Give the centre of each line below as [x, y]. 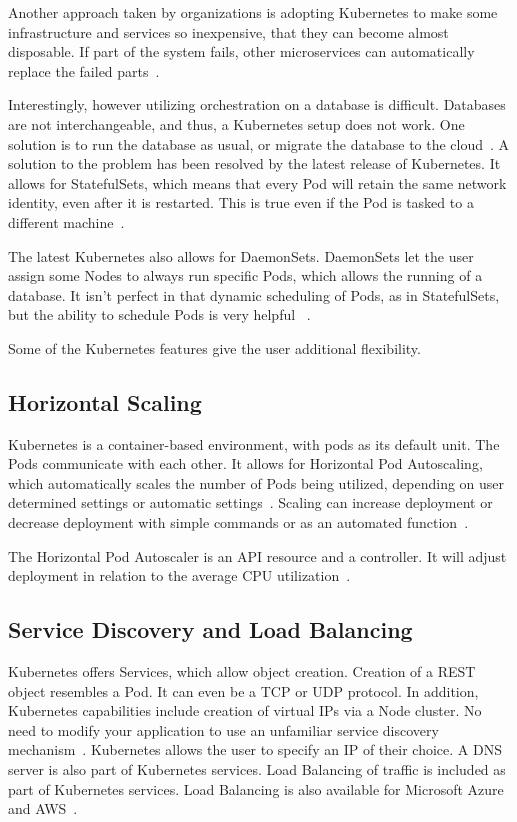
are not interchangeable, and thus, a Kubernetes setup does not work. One [236, 123]
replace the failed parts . [84, 70]
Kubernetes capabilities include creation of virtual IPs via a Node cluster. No [245, 710]
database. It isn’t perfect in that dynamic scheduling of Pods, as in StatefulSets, [254, 294]
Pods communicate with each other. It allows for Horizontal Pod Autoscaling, [245, 463]
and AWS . [43, 808]
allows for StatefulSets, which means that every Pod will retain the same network [257, 182]
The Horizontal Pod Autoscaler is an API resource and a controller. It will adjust [257, 555]
